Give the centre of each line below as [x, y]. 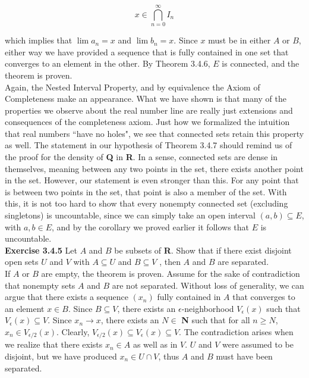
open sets [22, 262]
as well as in [155, 344]
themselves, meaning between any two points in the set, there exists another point [154, 168]
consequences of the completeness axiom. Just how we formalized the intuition [147, 122]
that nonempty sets [40, 285]
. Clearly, [73, 331]
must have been [244, 356]
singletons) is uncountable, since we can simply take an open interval [130, 215]
